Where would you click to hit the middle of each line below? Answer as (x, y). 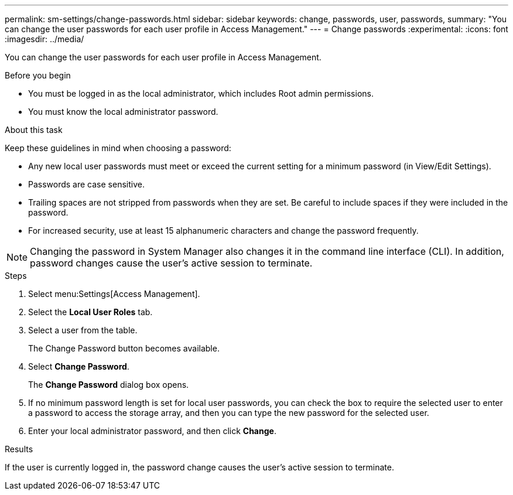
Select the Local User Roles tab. (90, 312)
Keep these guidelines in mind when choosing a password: (118, 148)
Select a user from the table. (83, 330)
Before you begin (38, 75)
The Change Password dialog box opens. (109, 385)
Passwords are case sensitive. (86, 184)
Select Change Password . (79, 366)
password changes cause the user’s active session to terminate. (171, 263)
